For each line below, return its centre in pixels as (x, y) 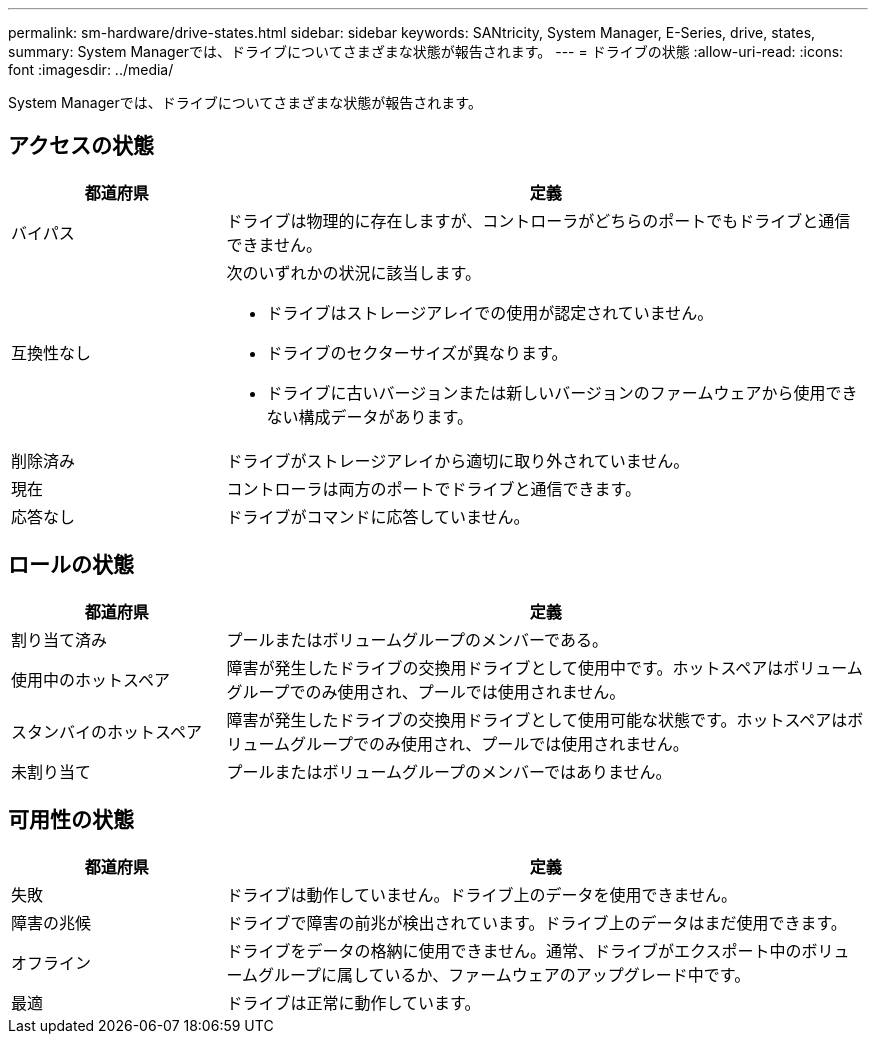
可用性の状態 (71, 820)
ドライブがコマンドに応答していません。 (378, 516)
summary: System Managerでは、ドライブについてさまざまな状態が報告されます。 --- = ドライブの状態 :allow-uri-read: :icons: (426, 51)
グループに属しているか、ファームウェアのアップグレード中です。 (504, 974)
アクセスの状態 (81, 146)
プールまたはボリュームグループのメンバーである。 (417, 639)
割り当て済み (59, 639)
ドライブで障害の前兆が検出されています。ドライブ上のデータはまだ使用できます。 (536, 922)
